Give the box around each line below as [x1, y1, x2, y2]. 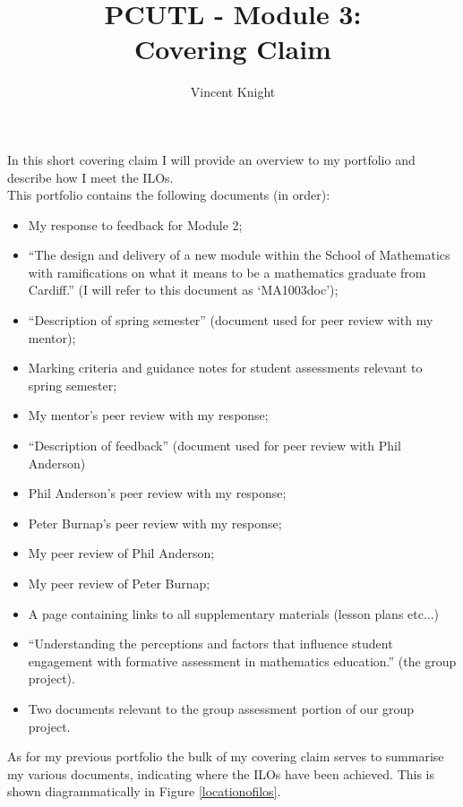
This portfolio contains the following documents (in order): [7, 185, 330, 204]
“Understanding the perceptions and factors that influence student [28, 634, 393, 653]
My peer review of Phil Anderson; [28, 544, 215, 562]
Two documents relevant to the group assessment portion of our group [28, 699, 415, 717]
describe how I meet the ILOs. [7, 167, 174, 186]
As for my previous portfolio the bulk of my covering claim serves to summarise [7, 747, 444, 766]
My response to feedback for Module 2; [28, 215, 243, 234]
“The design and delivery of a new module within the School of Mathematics [28, 245, 450, 264]
